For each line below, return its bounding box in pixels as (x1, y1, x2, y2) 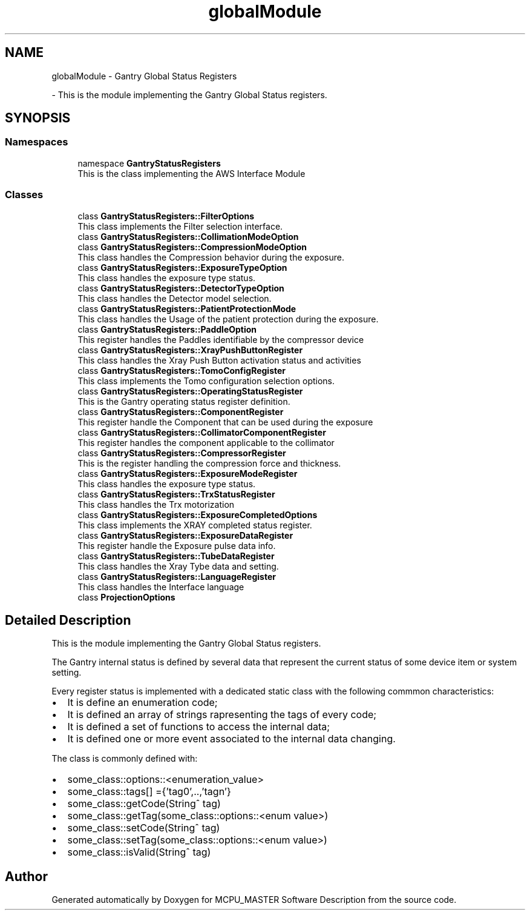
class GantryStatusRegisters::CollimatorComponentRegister (77, 427, 326, 438)
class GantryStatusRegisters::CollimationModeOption (77, 231, 299, 242)
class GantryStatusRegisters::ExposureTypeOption (77, 262, 287, 273)
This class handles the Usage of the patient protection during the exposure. (77, 313, 379, 324)
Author (5, 868, 48, 884)
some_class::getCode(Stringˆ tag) (67, 797, 221, 810)
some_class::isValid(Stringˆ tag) (67, 846, 211, 859)
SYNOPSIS (5, 110, 71, 126)
